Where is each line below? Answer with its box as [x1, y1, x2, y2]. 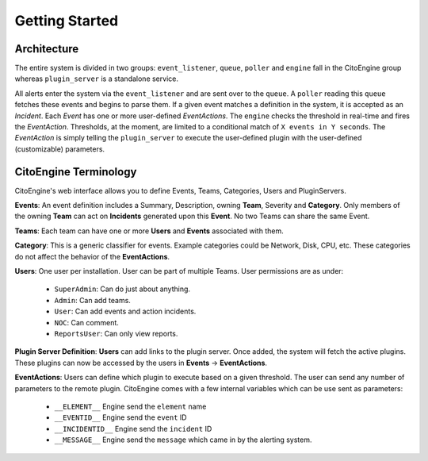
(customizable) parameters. [14, 144, 105, 154]
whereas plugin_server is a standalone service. [14, 74, 178, 83]
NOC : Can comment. [54, 317, 119, 327]
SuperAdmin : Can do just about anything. [54, 284, 190, 294]
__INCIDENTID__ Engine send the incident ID [54, 424, 212, 433]
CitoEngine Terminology [14, 165, 137, 179]
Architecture [14, 42, 79, 56]
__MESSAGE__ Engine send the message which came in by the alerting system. [54, 435, 312, 444]
